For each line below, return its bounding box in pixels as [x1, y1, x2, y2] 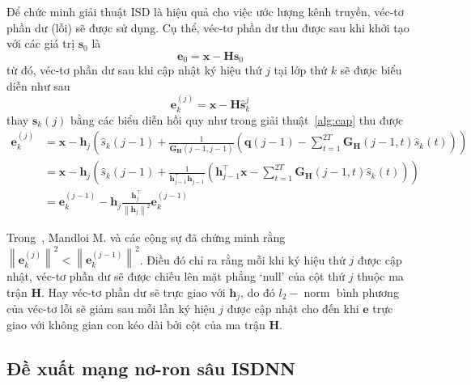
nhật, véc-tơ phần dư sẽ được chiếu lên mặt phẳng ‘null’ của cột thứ [6, 268, 346, 285]
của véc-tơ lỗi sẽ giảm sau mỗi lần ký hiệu [6, 300, 215, 317]
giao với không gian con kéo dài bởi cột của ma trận [6, 315, 265, 332]
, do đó [240, 283, 275, 300]
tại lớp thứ [274, 61, 327, 78]
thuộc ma [357, 268, 404, 285]
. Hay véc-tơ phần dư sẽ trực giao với [41, 283, 226, 300]
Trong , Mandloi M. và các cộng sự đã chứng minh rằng [6, 229, 286, 246]
